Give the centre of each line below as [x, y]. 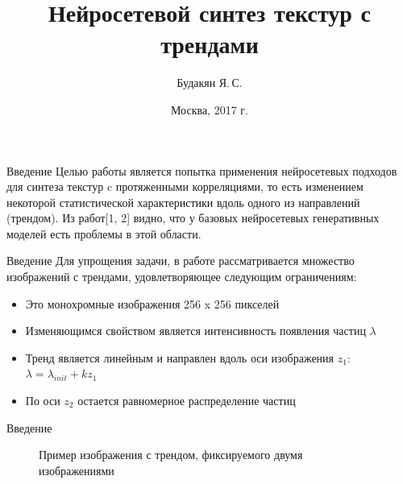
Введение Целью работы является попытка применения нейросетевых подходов [202, 170]
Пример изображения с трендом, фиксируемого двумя [171, 455]
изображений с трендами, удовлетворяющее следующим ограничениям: [182, 277]
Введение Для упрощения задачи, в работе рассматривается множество [181, 261]
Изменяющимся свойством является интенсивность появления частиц [195, 331]
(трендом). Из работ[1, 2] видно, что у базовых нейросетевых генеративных [193, 218]
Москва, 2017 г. [210, 109]
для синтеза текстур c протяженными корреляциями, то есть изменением [185, 186]
